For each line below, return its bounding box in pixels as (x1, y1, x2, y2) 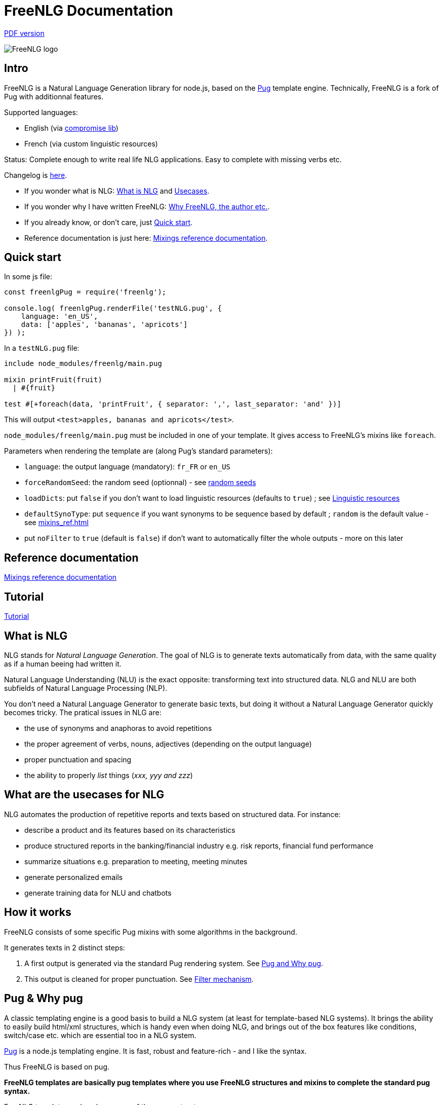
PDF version (4, 28, 45, 38)
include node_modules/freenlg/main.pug (4, 359, 162, 368)
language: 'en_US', (21, 312, 98, 321)
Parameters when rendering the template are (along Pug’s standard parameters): (4, 447, 273, 456)
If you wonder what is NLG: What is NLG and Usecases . (24, 186, 210, 195)
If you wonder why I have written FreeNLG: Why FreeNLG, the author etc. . (24, 202, 270, 211)
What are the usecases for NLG (4, 788, 165, 801)
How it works (4, 906, 71, 919)
